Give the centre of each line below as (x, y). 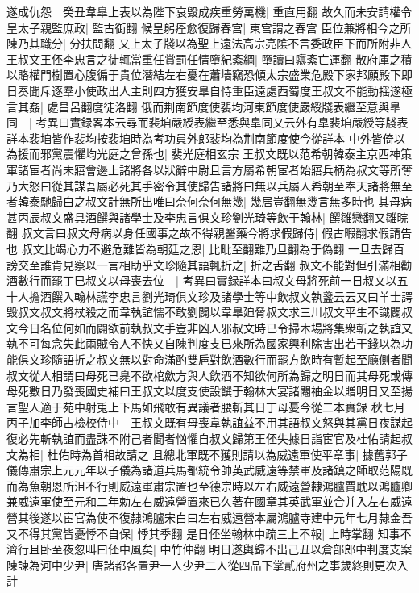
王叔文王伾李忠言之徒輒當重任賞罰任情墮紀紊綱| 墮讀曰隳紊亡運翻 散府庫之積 (209, 58)
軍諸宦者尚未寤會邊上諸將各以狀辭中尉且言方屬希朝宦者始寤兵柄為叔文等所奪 (209, 169)
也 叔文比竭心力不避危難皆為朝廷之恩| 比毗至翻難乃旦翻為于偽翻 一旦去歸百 (205, 248)
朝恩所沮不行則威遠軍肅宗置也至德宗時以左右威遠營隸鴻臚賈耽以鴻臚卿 (226, 485)
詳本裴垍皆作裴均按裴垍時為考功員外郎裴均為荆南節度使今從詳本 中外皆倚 (200, 138)
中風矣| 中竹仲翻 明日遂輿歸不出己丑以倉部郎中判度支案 (266, 549)
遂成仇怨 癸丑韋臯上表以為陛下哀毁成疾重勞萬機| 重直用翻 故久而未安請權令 (209, 11)
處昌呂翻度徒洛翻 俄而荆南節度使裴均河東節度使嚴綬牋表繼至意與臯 (224, 106)
